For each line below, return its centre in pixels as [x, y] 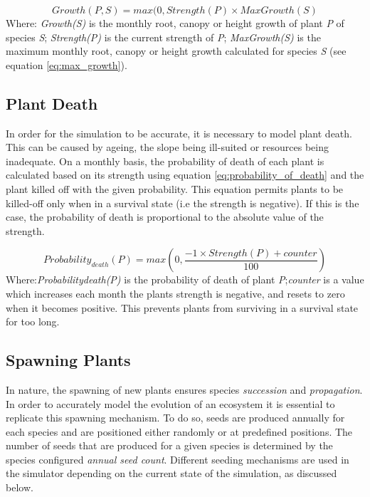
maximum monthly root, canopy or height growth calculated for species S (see [176, 51]
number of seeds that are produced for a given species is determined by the [169, 445]
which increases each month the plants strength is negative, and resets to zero [175, 293]
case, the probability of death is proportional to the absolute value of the [165, 217]
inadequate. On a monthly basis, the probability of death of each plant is [165, 161]
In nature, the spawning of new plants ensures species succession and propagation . [184, 389]
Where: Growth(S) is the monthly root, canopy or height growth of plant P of [175, 23]
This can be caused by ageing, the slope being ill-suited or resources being [168, 147]
